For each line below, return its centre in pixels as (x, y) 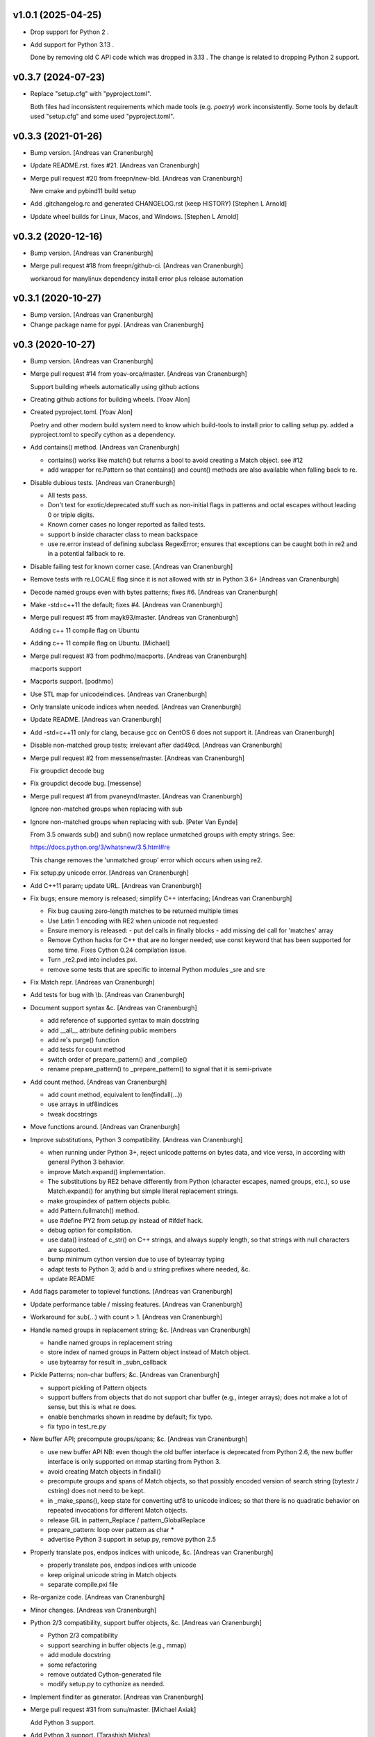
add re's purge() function (83, 1040)
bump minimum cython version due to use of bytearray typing (136, 1259)
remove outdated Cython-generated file (105, 1674)
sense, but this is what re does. (92, 1407)
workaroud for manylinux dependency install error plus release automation (137, 279)
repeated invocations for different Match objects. (117, 1510)
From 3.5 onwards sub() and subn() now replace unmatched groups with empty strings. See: (162, 834)
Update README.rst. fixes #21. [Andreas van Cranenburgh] (115, 165)
